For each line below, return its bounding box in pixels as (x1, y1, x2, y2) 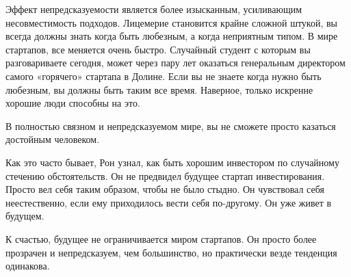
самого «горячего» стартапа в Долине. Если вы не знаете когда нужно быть (5, 68, 322, 83)
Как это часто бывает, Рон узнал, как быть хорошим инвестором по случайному (5, 155, 339, 169)
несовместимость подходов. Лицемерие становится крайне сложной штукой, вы (5, 15, 337, 29)
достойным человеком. (5, 132, 100, 146)
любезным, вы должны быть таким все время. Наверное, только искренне (5, 82, 313, 96)
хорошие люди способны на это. (5, 96, 140, 110)
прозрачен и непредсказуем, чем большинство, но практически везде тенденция (5, 245, 337, 259)
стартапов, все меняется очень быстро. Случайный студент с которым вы (5, 42, 311, 56)
